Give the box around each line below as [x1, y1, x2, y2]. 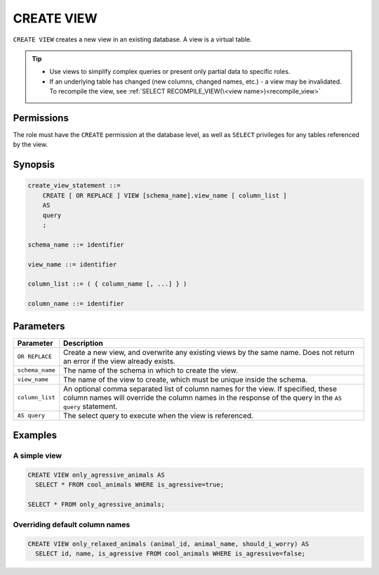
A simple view [13, 451, 62, 460]
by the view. [13, 141, 48, 149]
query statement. [63, 401, 118, 411]
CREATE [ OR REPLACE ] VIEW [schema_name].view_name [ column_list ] [42, 191, 287, 200]
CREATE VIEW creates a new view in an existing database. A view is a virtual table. [13, 35, 252, 44]
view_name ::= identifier [27, 260, 117, 269]
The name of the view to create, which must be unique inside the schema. [63, 375, 308, 385]
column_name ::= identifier [27, 299, 124, 308]
